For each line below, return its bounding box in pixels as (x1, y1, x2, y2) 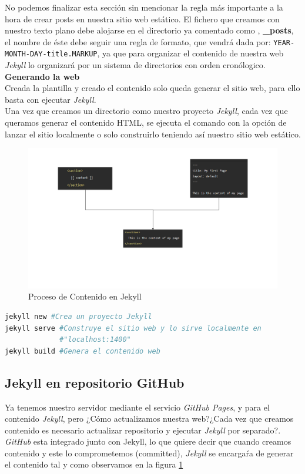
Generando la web (5, 70, 80, 82)
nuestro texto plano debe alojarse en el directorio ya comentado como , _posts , (5, 24, 294, 36)
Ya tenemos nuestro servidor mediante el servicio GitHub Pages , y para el (5, 401, 270, 413)
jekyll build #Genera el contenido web (5, 347, 160, 355)
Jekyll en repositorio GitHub (5, 373, 185, 391)
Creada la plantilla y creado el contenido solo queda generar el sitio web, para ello (5, 82, 300, 94)
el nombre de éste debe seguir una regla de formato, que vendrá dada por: (5, 35, 271, 48)
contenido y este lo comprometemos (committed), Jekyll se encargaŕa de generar (5, 446, 294, 459)
